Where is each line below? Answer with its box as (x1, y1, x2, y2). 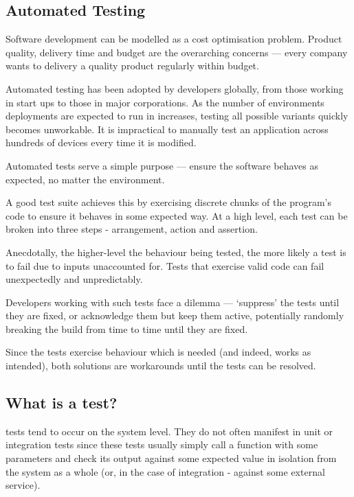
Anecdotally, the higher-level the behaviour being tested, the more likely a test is (5, 244, 346, 259)
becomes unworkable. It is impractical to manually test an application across (5, 122, 329, 136)
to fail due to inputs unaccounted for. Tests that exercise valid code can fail (5, 258, 324, 273)
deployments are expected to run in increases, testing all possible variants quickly (5, 108, 349, 123)
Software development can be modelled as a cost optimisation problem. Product (5, 32, 342, 46)
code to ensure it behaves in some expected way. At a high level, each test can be (5, 208, 348, 222)
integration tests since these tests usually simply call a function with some (5, 437, 318, 452)
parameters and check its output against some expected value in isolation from (5, 451, 337, 465)
